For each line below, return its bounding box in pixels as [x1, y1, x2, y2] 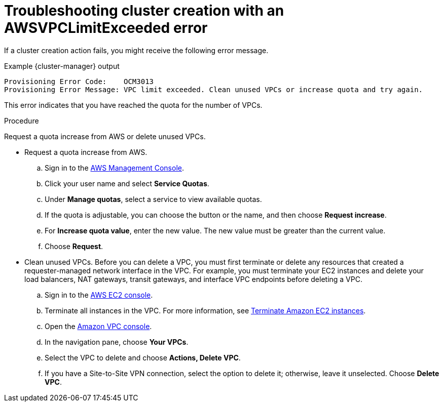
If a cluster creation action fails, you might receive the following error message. [4, 46, 269, 55]
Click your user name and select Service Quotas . [45, 179, 209, 188]
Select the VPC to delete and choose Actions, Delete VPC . [45, 353, 241, 362]
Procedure [4, 116, 39, 125]
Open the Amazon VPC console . [45, 321, 152, 331]
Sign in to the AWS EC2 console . [45, 290, 153, 299]
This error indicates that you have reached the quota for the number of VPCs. [4, 100, 263, 109]
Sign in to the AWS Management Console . [45, 163, 184, 172]
